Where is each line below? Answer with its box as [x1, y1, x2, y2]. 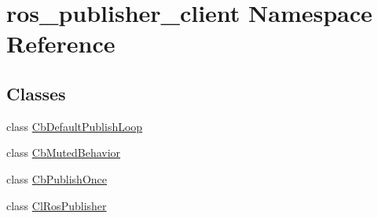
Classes [6, 81, 66, 105]
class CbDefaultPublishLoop [6, 118, 143, 134]
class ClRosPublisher [6, 197, 107, 213]
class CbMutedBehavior [6, 144, 121, 161]
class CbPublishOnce [6, 170, 107, 187]
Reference [6, 27, 116, 60]
